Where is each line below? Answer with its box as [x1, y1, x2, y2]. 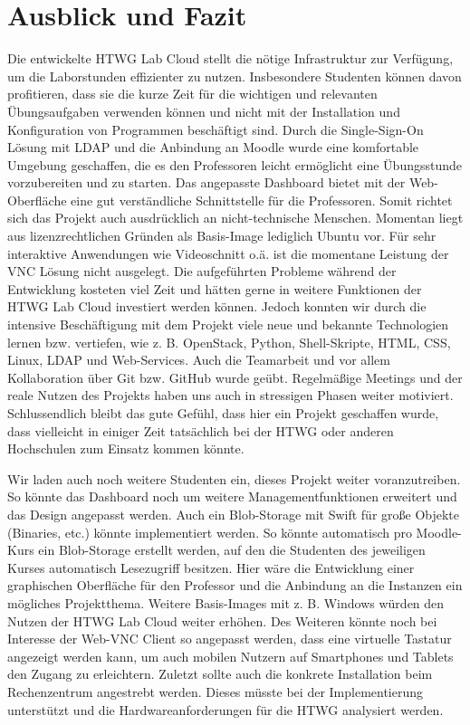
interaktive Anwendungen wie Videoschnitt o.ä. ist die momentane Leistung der [7, 243, 449, 262]
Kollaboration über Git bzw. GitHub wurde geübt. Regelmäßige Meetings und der [7, 367, 463, 386]
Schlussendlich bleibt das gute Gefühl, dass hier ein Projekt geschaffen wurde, [7, 404, 439, 422]
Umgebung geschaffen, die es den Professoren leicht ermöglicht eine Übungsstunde [7, 155, 463, 174]
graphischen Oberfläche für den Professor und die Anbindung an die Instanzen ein [7, 576, 463, 595]
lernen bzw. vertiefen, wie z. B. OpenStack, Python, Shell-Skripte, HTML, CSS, [7, 332, 451, 351]
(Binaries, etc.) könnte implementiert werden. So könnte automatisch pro [7, 522, 412, 541]
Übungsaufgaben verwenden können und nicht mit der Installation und [7, 101, 400, 120]
